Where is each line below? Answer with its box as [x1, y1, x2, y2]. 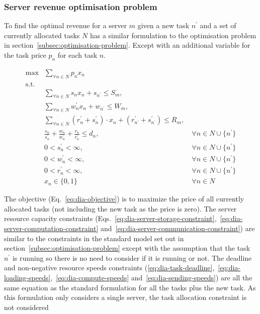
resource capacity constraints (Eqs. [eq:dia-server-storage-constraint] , [4, 213, 217, 224]
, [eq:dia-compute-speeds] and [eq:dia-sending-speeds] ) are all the [50, 272, 252, 282]
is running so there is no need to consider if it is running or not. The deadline [12, 252, 252, 263]
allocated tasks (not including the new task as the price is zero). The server [4, 203, 237, 214]
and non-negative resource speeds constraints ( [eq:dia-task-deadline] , [4, 262, 215, 273]
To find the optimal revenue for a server [4, 20, 127, 31]
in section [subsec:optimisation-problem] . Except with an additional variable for [4, 40, 250, 50]
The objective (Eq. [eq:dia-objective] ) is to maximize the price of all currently [4, 193, 244, 204]
